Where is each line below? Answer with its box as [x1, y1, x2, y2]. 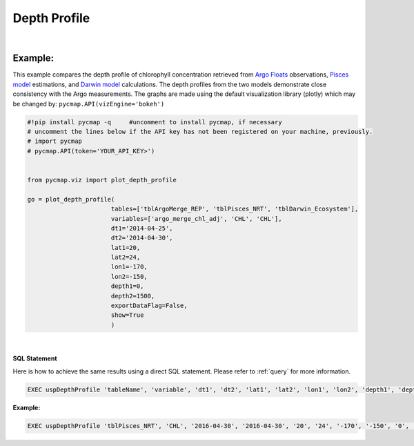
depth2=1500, [110, 292, 155, 300]
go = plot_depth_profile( [27, 195, 115, 203]
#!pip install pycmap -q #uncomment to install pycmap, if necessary [27, 118, 282, 126]
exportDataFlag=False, [110, 302, 188, 310]
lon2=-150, [110, 273, 148, 280]
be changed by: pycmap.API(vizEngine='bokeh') [12, 99, 165, 108]
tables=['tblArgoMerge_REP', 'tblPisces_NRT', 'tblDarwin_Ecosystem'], [110, 205, 359, 213]
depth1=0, [110, 282, 144, 290]
